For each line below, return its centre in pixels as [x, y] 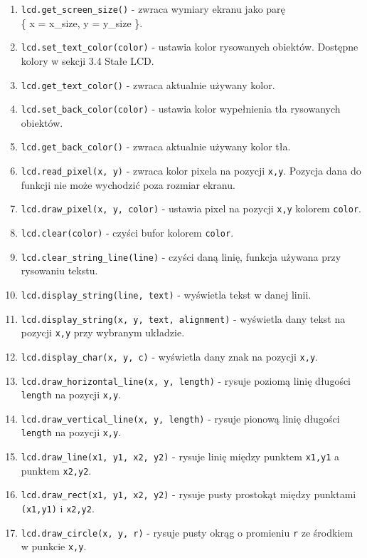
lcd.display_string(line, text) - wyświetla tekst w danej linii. [166, 294]
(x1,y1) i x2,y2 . [58, 508]
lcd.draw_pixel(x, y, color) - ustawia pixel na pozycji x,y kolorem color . [191, 208]
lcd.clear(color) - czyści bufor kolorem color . [127, 232]
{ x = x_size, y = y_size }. [82, 22]
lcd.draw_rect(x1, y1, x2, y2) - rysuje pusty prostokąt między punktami [188, 494]
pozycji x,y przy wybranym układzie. [103, 332]
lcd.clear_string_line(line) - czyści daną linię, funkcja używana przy [181, 256]
